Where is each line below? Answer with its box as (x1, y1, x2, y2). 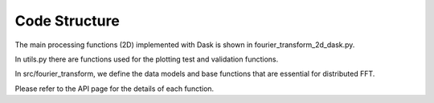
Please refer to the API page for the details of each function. (14, 84, 215, 93)
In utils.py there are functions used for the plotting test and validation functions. (14, 54, 279, 64)
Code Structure (14, 12, 120, 30)
